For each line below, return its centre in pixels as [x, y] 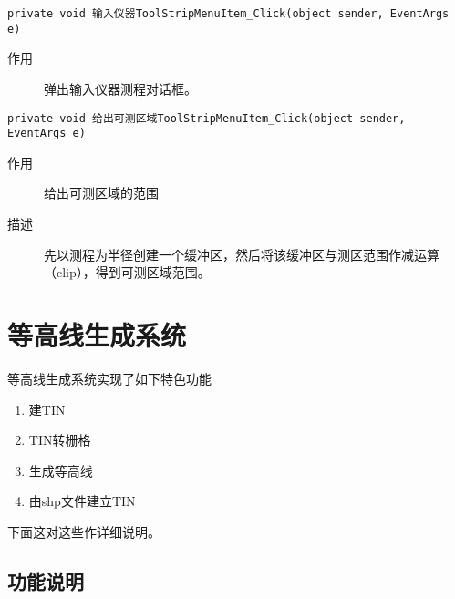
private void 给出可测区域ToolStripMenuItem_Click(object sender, [207, 118]
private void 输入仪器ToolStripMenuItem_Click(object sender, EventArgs [228, 14]
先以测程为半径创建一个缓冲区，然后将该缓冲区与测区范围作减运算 [242, 254]
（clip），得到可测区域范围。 [127, 272]
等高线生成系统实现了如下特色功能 [109, 378]
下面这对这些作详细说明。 [84, 531]
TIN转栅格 [60, 440]
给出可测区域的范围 [101, 193]
